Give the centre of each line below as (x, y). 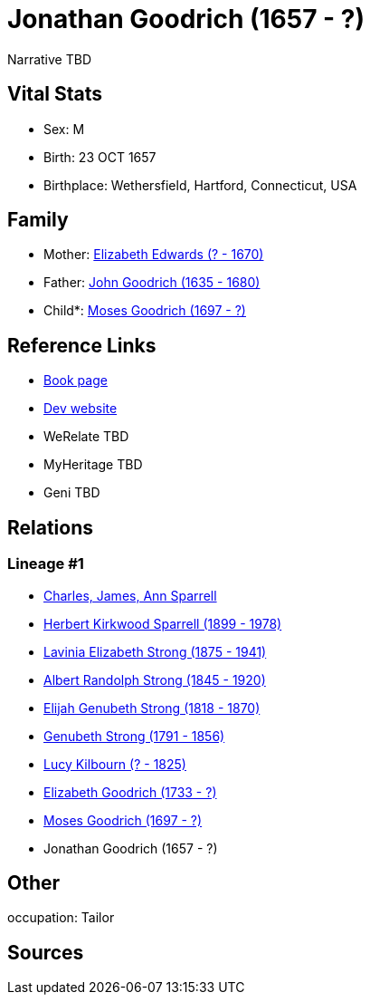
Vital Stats (55, 94)
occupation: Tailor (61, 918)
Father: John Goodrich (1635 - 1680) (152, 283)
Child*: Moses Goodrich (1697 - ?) (145, 311)
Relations (51, 527)
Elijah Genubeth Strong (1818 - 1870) (152, 708)
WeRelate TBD (86, 437)
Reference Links (82, 345)
